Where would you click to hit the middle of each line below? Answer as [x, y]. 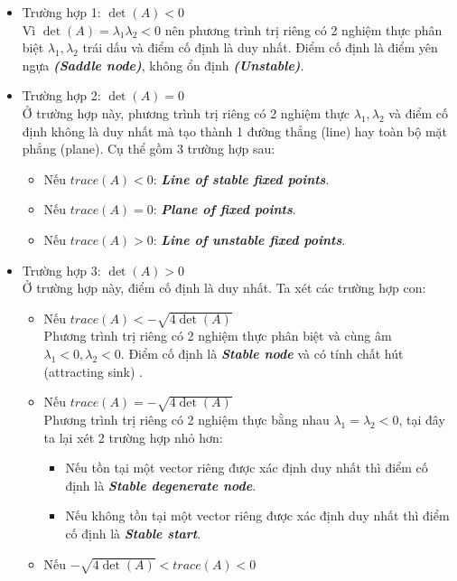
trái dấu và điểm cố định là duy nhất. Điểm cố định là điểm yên [260, 47]
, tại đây [422, 420]
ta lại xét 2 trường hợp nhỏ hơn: [133, 437]
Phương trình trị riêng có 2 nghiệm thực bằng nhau [187, 420]
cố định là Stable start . [133, 533]
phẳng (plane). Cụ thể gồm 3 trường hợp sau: [149, 149]
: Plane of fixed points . [224, 209]
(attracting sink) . [93, 371]
